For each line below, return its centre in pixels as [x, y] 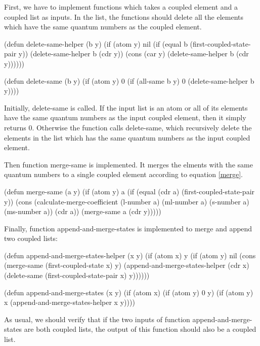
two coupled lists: [31, 238]
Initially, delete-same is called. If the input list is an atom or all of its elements [126, 107]
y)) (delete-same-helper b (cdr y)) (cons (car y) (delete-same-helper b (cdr [134, 54]
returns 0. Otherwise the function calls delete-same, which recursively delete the [128, 127]
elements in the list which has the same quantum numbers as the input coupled [127, 137]
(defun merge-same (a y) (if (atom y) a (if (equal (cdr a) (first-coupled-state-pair [129, 191]
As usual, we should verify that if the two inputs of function [97, 319]
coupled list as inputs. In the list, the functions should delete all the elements [124, 16]
